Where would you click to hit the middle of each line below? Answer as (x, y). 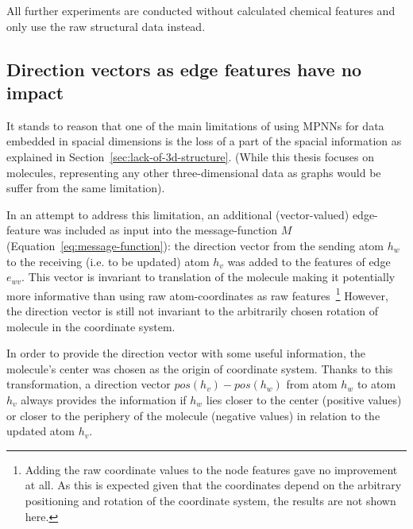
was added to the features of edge (309, 261)
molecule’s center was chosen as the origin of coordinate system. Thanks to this (200, 368)
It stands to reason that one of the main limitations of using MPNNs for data (195, 125)
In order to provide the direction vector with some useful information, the (186, 353)
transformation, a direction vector (89, 384)
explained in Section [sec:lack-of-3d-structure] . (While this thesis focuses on (191, 156)
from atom (312, 384)
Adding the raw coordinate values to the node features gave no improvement (211, 469)
